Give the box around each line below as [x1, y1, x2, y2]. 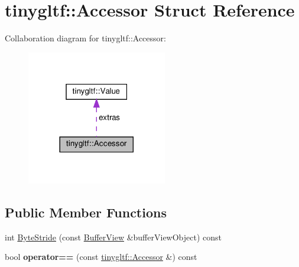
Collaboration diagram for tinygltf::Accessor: [5, 32, 166, 44]
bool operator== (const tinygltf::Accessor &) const [5, 250, 197, 263]
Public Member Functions [5, 203, 167, 222]
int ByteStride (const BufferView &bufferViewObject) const [5, 230, 222, 243]
